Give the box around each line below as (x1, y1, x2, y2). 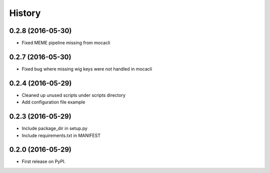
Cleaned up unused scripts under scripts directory (21, 92, 126, 98)
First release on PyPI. (21, 158, 66, 164)
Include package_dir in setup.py (21, 125, 87, 131)
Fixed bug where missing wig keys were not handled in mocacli (21, 65, 152, 72)
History (9, 7, 41, 18)
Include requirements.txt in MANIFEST (21, 132, 101, 138)
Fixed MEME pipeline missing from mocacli (21, 40, 110, 46)
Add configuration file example (21, 99, 85, 105)
